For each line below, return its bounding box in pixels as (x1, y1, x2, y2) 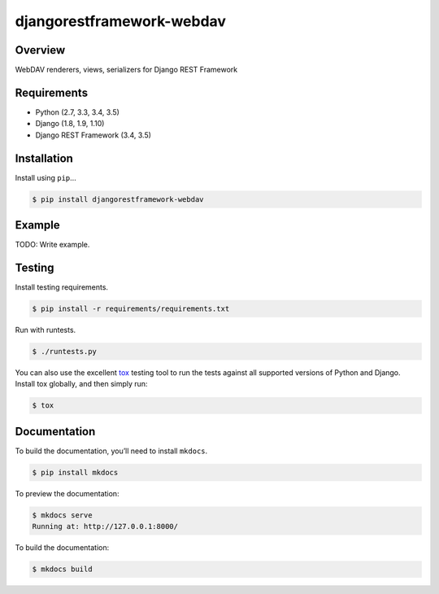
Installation (15, 151, 73, 165)
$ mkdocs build (32, 565, 93, 574)
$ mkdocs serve (32, 510, 93, 520)
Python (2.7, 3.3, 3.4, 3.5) (35, 107, 120, 117)
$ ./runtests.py (32, 347, 98, 356)
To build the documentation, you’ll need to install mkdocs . (15, 446, 208, 456)
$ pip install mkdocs (32, 468, 119, 477)
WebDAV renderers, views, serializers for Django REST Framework (15, 65, 238, 75)
